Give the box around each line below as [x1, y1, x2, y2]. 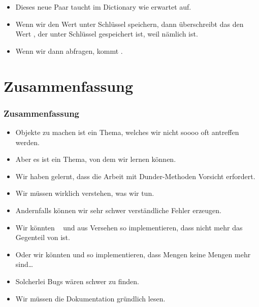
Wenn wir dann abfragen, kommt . [15, 45, 123, 56]
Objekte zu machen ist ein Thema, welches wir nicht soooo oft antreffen [15, 126, 239, 137]
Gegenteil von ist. [15, 232, 70, 243]
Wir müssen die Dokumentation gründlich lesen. [15, 293, 166, 303]
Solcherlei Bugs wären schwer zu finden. [15, 276, 139, 286]
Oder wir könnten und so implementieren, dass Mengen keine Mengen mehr [15, 249, 251, 259]
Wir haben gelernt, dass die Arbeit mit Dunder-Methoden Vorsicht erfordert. [15, 170, 255, 181]
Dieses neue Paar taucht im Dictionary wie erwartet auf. [15, 2, 191, 12]
